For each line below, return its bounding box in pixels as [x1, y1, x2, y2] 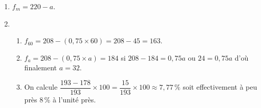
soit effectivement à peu [183, 82, 257, 92]
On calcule [24, 82, 58, 92]
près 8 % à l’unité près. [24, 94, 96, 105]
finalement [24, 62, 57, 73]
